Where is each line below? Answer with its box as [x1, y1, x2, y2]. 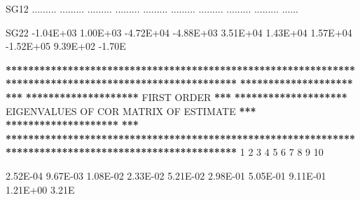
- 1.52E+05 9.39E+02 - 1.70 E [6, 39, 126, 53]
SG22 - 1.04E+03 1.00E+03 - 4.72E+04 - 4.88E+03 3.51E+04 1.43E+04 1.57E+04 [6, 25, 352, 39]
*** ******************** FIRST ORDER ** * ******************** [6, 89, 347, 104]
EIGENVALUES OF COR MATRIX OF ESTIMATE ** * [6, 103, 256, 118]
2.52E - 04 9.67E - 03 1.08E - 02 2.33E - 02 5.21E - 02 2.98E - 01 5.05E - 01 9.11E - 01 [6, 168, 326, 182]
